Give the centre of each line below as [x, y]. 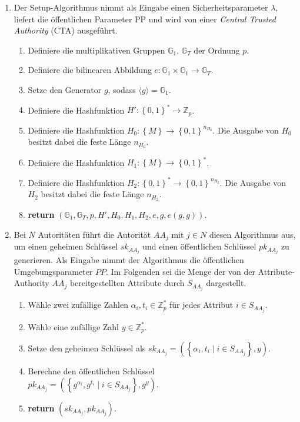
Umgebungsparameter [53, 271]
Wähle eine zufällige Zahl [73, 326]
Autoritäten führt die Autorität [94, 234]
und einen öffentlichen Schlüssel [199, 246]
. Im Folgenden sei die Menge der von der [181, 271]
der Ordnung [217, 50]
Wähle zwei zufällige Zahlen [78, 305]
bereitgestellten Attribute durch [127, 283]
